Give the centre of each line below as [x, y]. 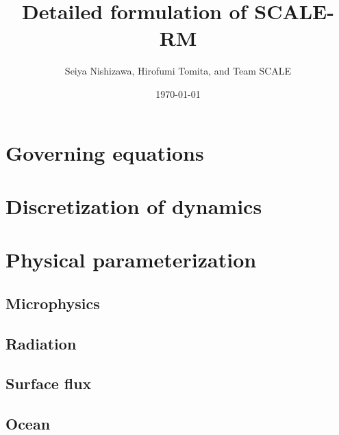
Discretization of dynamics [134, 206]
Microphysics [53, 303]
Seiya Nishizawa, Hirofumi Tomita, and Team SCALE [178, 71]
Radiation [41, 343]
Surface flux [49, 383]
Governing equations [105, 152]
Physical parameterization [131, 260]
